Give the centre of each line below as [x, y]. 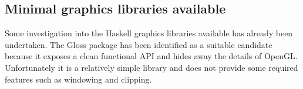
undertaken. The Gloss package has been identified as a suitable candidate [139, 44]
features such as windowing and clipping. [78, 79]
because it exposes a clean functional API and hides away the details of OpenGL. [151, 56]
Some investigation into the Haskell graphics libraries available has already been [149, 33]
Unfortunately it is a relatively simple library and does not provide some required [151, 67]
